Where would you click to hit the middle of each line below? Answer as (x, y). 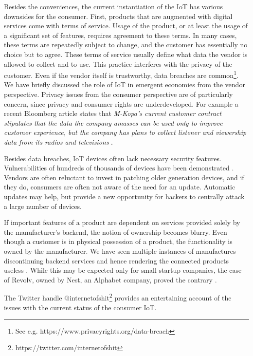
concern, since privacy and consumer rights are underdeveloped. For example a (121, 103)
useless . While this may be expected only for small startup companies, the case (123, 270)
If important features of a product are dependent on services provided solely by (122, 222)
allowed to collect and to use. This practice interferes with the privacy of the (118, 64)
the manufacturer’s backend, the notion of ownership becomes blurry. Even (116, 232)
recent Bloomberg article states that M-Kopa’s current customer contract (113, 113)
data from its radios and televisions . (58, 141)
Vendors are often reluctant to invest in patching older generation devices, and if (124, 177)
